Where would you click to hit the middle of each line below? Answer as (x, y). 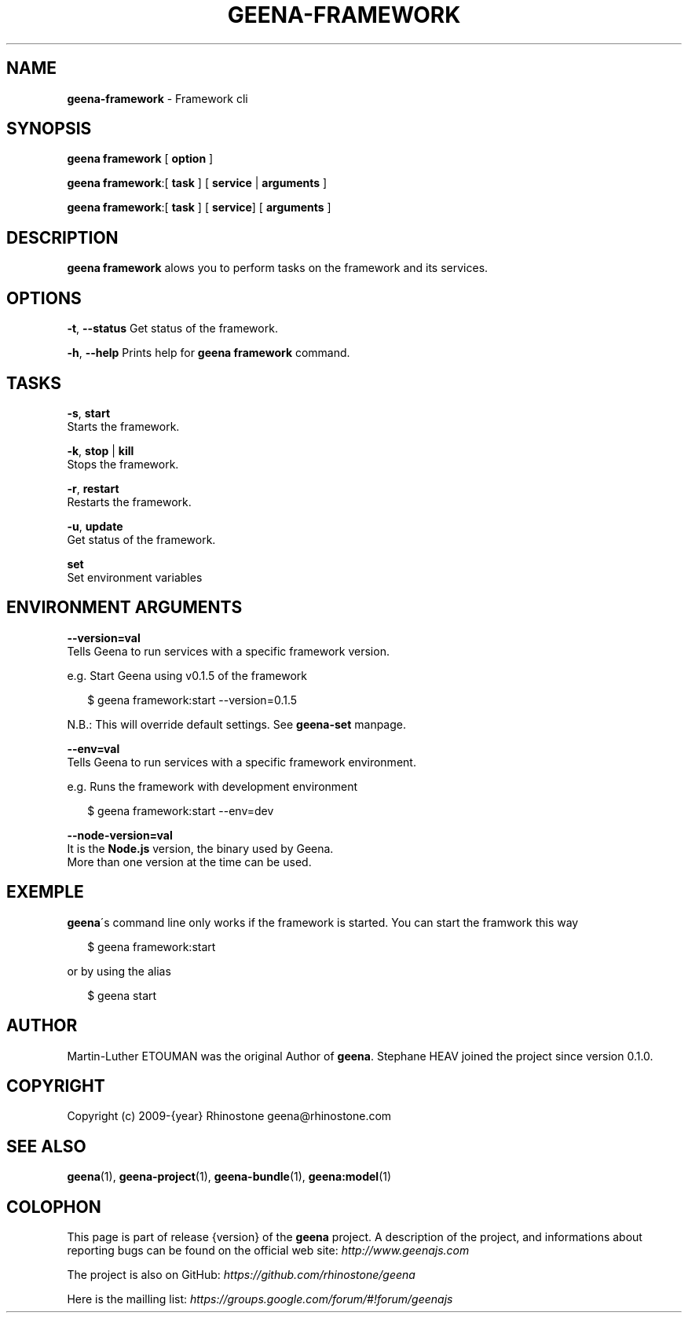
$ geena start (122, 995)
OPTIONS (44, 298)
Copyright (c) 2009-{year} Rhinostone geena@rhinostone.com (229, 1116)
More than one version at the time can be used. (189, 862)
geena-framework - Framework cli (157, 98)
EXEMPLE (45, 892)
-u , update (95, 526)
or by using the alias (119, 971)
